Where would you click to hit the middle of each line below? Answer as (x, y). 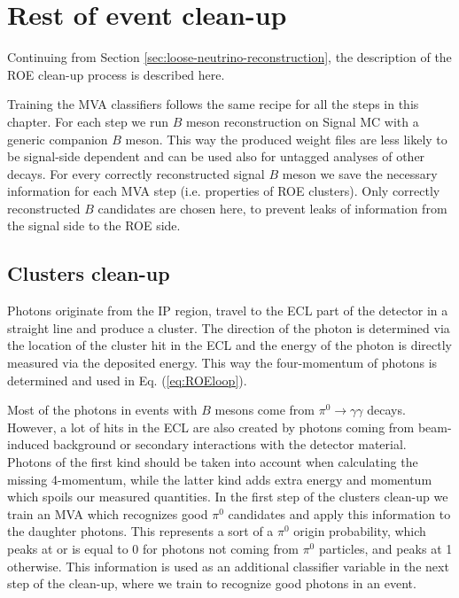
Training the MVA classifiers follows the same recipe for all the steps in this (213, 104)
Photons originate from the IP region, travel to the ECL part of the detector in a (228, 311)
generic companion (58, 139)
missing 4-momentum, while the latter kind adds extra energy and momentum (220, 479)
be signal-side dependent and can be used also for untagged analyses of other (216, 156)
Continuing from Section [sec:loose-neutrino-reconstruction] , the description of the (229, 57)
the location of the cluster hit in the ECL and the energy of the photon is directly (229, 345)
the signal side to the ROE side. (94, 225)
